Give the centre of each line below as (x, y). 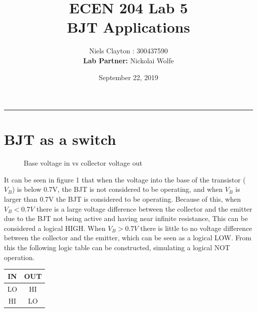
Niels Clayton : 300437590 (128, 51)
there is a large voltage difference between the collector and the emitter (144, 208)
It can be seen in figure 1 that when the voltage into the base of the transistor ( (125, 179)
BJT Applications (128, 27)
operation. (19, 257)
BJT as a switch (60, 139)
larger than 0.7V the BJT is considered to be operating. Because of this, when (123, 199)
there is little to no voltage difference (196, 228)
